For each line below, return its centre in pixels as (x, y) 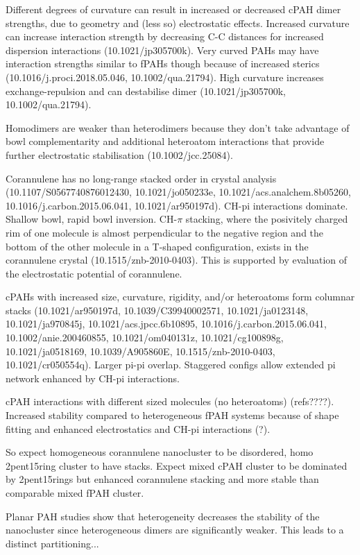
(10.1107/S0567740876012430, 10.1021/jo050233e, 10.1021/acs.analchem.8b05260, (178, 192)
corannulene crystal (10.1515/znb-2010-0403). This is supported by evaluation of (176, 260)
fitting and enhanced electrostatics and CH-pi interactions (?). (138, 428)
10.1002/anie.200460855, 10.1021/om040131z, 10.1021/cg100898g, (145, 338)
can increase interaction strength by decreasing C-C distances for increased (165, 36)
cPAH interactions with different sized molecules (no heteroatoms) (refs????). (170, 401)
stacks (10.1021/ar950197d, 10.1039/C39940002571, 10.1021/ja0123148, (157, 310)
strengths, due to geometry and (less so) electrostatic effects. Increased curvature (178, 23)
